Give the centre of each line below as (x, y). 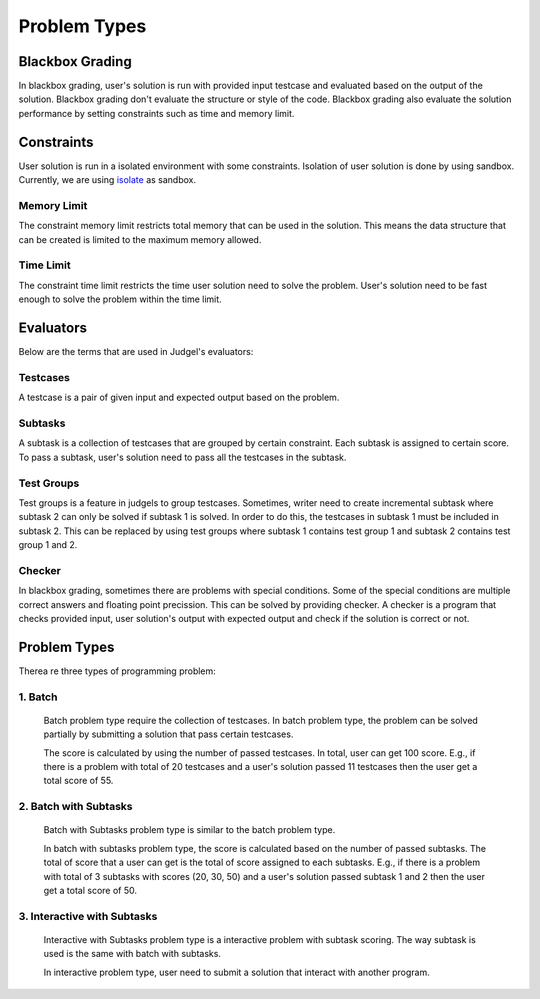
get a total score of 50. (90, 890)
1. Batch (38, 697)
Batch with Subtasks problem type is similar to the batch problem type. (189, 830)
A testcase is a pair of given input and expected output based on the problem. (179, 397)
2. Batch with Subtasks (75, 807)
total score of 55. (78, 781)
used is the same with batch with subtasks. (132, 954)
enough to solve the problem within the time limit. (120, 299)
